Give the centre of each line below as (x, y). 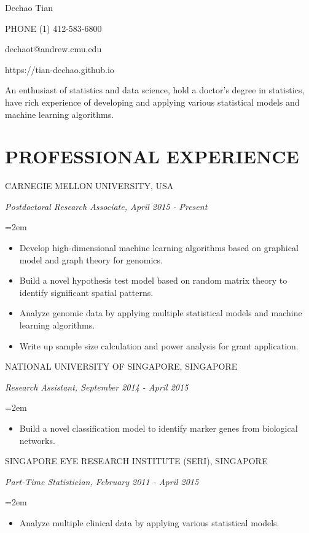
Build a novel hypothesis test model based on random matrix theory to (153, 280)
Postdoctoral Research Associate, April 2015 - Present (106, 206)
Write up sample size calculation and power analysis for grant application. (159, 345)
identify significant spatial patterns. (86, 292)
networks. (37, 440)
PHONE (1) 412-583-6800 (53, 28)
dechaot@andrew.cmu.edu (53, 49)
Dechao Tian (29, 7)
